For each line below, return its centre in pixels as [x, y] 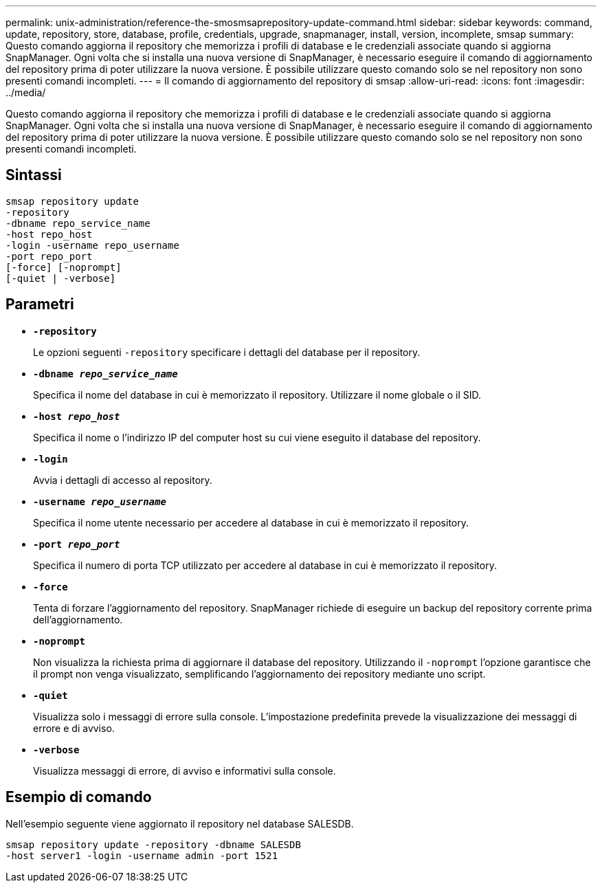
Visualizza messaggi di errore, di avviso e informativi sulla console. [185, 770]
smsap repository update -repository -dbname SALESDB [153, 844]
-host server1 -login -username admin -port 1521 [142, 855]
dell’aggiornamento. [78, 619]
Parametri [40, 304]
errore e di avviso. [74, 728]
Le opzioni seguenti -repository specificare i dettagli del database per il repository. [227, 352]
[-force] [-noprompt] [64, 267]
